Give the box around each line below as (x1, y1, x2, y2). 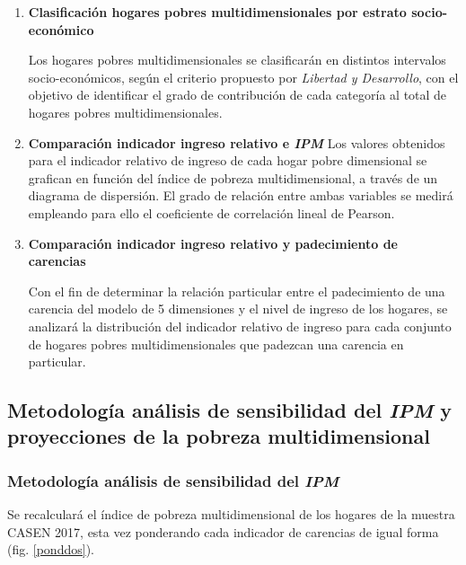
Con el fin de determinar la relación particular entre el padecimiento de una (28, 281, 445, 300)
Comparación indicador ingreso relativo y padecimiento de (28, 234, 398, 252)
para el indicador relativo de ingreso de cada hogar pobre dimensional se (28, 151, 427, 170)
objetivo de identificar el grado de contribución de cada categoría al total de (28, 85, 447, 104)
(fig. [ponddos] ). (7, 540, 94, 559)
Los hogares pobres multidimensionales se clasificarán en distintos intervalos (28, 50, 446, 69)
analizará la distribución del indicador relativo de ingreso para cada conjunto (28, 316, 452, 335)
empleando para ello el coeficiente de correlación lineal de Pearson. (28, 203, 395, 222)
